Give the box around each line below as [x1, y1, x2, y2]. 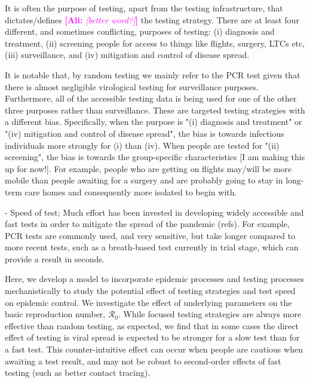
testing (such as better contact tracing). [5, 366, 151, 379]
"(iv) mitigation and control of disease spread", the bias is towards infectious [5, 127, 284, 139]
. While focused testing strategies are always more [118, 308, 302, 320]
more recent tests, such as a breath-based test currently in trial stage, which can [5, 241, 299, 253]
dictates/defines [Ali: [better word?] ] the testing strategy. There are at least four [5, 13, 299, 26]
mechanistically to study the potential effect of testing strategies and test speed [5, 284, 296, 297]
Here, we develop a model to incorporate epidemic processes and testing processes [5, 272, 304, 285]
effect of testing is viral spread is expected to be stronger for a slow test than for [5, 331, 300, 344]
